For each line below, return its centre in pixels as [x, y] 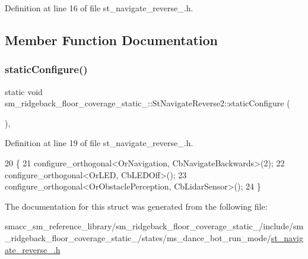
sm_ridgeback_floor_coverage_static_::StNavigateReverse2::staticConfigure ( [147, 103]
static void [24, 91]
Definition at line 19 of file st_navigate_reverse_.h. [99, 143]
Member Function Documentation [112, 40]
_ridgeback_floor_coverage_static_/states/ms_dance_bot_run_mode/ [138, 237]
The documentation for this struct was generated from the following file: [136, 206]
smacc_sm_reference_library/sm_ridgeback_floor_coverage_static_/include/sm [154, 226]
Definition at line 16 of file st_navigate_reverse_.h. [99, 8]
